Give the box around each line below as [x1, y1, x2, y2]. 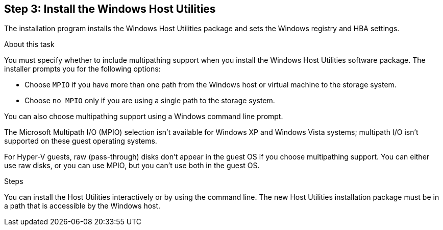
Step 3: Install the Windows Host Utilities [4, 3, 216, 15]
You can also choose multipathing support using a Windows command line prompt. [4, 112, 283, 121]
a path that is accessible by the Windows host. [4, 201, 161, 211]
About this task [4, 40, 55, 49]
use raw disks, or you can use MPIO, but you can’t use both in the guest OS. [4, 161, 260, 170]
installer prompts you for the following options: [4, 64, 161, 74]
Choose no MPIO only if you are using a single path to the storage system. [24, 96, 275, 105]
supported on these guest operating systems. [4, 136, 157, 146]
